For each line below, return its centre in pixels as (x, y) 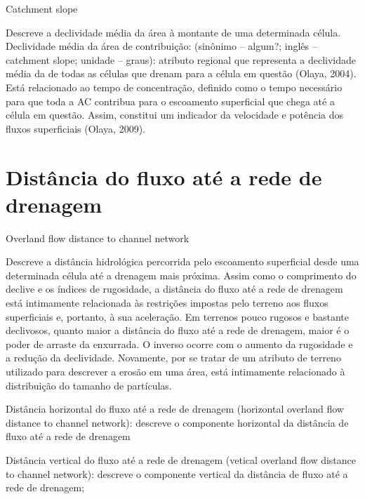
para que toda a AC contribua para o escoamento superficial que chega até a (170, 101)
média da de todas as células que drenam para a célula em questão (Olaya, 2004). (181, 73)
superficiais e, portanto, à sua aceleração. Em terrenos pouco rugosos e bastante (177, 316)
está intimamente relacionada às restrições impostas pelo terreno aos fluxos (167, 303)
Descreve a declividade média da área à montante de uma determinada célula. (173, 32)
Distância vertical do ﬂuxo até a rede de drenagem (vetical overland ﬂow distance (181, 459)
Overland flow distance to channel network (98, 238)
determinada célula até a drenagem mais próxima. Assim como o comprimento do (181, 275)
